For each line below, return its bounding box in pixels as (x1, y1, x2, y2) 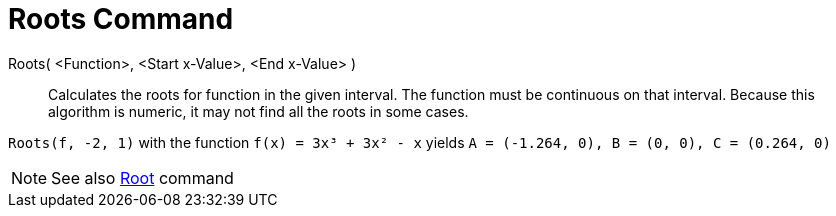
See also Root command (51, 167, 234, 188)
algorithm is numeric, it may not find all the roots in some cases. (48, 102, 469, 120)
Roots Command (8, 2, 234, 36)
